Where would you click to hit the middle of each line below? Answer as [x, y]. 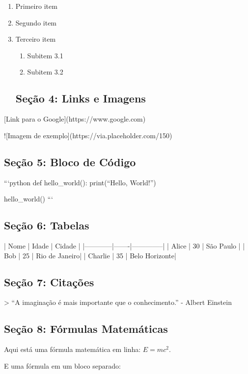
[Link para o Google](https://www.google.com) [75, 119]
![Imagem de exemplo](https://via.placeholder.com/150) [88, 135]
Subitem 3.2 [45, 72]
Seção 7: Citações [49, 282]
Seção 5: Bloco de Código [70, 162]
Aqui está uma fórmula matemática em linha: [72, 349]
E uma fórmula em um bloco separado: [62, 365]
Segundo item [36, 22]
